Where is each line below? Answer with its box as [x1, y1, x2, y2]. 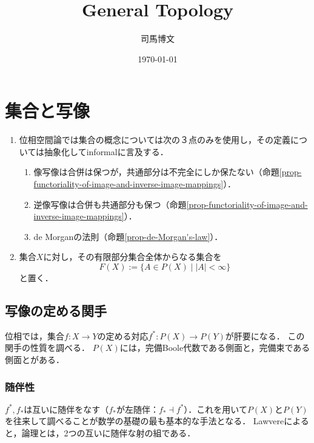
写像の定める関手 [5, 301, 107, 319]
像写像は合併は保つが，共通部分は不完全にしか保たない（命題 [33, 165, 279, 178]
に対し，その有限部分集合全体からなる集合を [43, 250, 222, 263]
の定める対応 [97, 329, 149, 342]
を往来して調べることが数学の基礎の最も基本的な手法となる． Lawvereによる [5, 415, 309, 427]
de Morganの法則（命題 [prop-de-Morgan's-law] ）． [33, 230, 223, 242]
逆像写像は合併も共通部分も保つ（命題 [33, 198, 187, 210]
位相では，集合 [5, 329, 64, 342]
